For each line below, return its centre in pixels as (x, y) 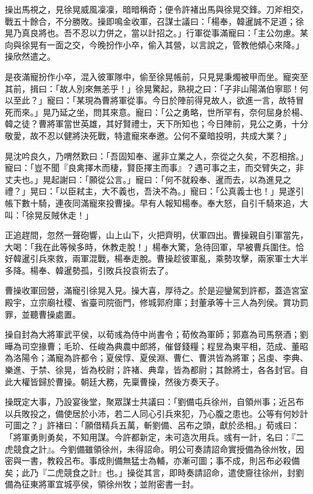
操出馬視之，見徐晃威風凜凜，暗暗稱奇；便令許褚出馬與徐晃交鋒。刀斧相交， (156, 9)
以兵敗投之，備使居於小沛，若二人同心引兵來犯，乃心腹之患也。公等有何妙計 (156, 413)
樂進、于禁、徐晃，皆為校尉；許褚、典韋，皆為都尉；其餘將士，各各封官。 (152, 370)
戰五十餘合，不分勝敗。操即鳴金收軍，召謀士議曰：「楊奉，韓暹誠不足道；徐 (154, 21)
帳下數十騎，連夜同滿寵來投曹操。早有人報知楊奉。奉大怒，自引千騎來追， (152, 202)
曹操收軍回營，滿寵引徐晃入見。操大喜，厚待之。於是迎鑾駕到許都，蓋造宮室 (156, 290)
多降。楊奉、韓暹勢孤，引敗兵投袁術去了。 (89, 270)
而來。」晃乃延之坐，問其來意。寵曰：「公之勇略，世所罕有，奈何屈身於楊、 (160, 112)
